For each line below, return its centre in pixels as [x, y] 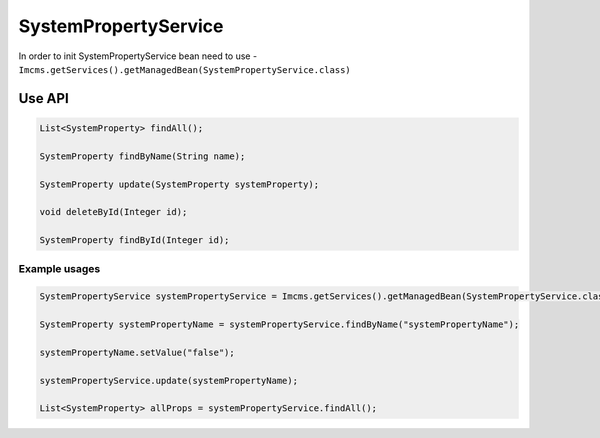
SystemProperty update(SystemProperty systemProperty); [179, 184]
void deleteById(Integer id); [113, 212]
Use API [43, 98]
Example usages [59, 269]
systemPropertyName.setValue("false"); [137, 352]
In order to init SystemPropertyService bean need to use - [138, 56]
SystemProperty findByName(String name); [142, 156]
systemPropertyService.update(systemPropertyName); [169, 380]
